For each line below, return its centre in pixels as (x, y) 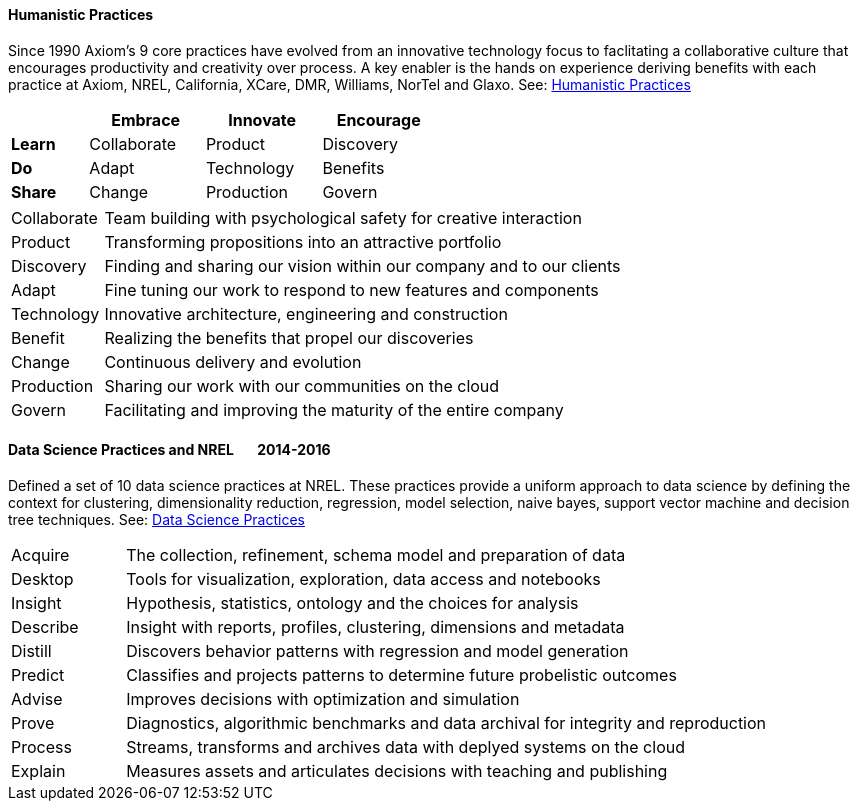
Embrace (146, 119)
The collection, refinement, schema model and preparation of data (376, 554)
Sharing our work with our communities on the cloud (302, 385)
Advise (37, 698)
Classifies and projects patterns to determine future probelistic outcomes (401, 674)
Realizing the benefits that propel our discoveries (289, 337)
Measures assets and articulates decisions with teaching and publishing (397, 770)
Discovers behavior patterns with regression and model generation (377, 650)
